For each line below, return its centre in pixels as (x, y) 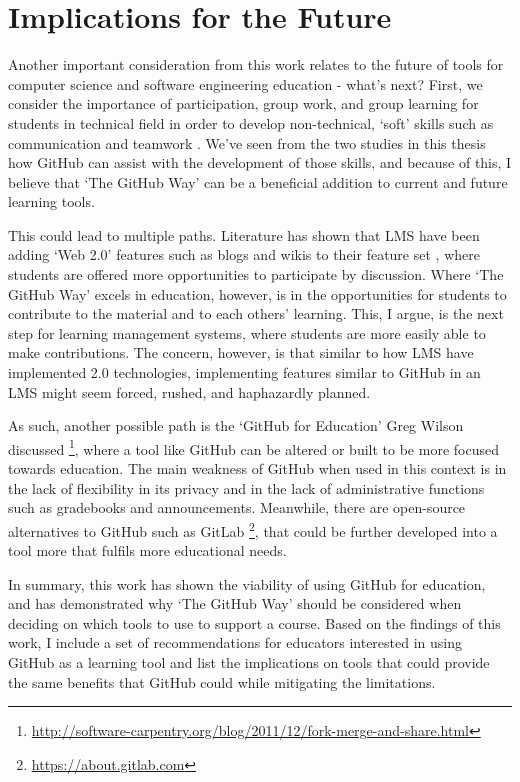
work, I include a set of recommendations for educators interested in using (235, 642)
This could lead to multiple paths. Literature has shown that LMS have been (244, 234)
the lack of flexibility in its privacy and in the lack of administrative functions (246, 487)
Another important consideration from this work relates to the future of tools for (256, 64)
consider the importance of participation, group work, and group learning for (243, 103)
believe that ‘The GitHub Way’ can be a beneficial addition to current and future (258, 181)
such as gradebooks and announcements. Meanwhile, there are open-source (237, 507)
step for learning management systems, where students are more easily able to (247, 332)
